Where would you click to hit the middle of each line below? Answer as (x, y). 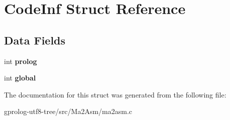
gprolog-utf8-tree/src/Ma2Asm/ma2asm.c (68, 111)
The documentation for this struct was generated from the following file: (115, 94)
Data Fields (35, 40)
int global (20, 78)
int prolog (21, 61)
